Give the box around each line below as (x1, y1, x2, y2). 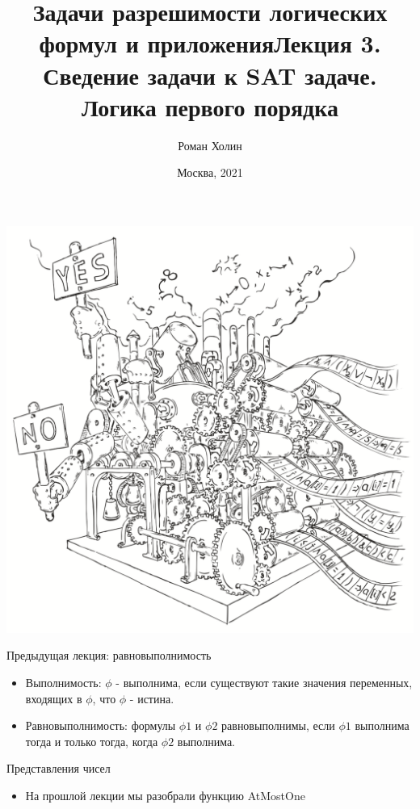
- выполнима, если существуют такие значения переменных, (115, 674, 413, 691)
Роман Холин (178, 136, 242, 153)
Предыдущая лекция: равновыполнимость (6, 647, 212, 664)
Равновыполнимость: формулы (25, 717, 176, 734)
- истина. (129, 690, 174, 706)
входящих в (25, 690, 82, 706)
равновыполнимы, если (221, 717, 335, 734)
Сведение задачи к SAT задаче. (43, 58, 377, 91)
